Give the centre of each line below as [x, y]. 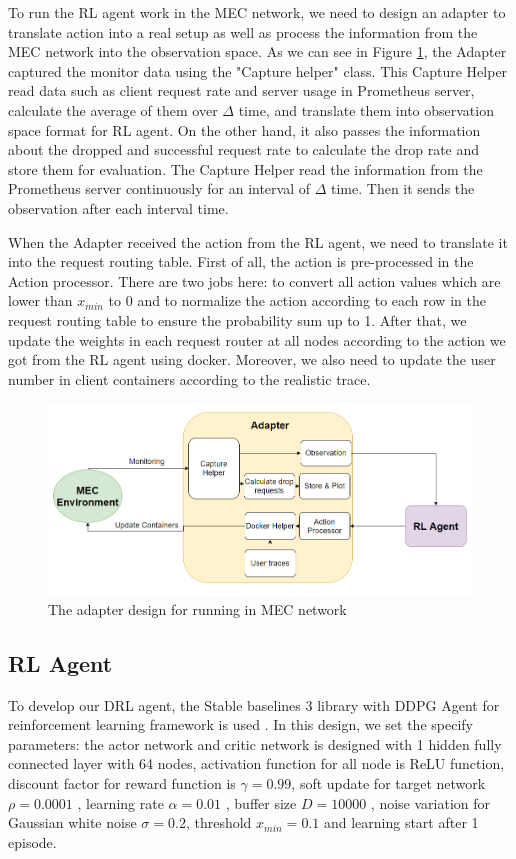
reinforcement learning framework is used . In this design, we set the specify [240, 724]
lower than [40, 300]
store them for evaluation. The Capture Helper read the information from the [245, 168]
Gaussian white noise [72, 822]
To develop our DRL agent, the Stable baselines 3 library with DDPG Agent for [254, 704]
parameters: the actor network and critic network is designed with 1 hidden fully [255, 743]
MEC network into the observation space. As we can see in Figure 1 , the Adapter [257, 51]
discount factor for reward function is [122, 782]
